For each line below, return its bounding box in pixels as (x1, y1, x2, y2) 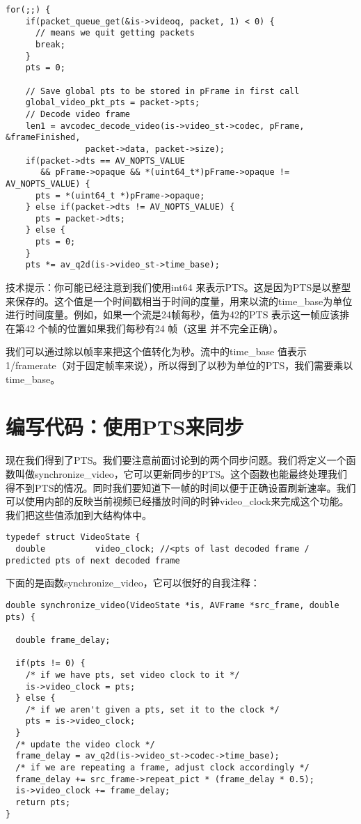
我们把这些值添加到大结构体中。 (6, 507, 152, 522)
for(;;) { (6, 5, 51, 15)
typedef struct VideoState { (6, 532, 141, 543)
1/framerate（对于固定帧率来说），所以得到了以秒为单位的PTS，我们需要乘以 (6, 358, 353, 373)
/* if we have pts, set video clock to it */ (25, 669, 240, 680)
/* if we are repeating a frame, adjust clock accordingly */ (15, 763, 310, 773)
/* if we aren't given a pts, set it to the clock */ (25, 704, 280, 715)
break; (35, 39, 65, 49)
